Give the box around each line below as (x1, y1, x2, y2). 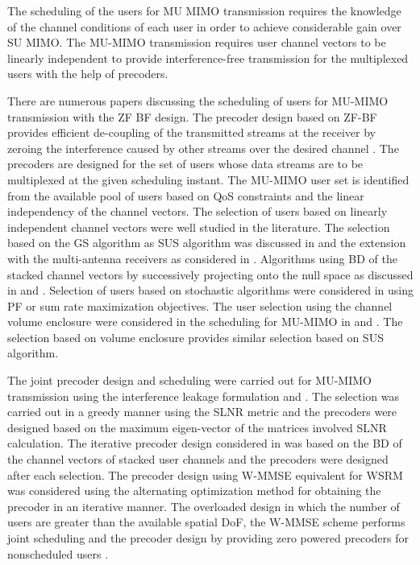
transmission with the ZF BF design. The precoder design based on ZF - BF (7, 108, 377, 125)
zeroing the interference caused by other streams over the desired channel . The (7, 139, 399, 156)
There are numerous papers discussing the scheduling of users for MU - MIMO (7, 92, 389, 109)
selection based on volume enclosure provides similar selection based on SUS (7, 328, 384, 345)
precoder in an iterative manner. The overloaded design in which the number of (7, 497, 400, 514)
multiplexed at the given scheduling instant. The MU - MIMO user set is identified (7, 171, 410, 188)
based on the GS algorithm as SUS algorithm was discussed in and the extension (7, 234, 406, 251)
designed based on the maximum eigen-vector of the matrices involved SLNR (7, 419, 387, 435)
